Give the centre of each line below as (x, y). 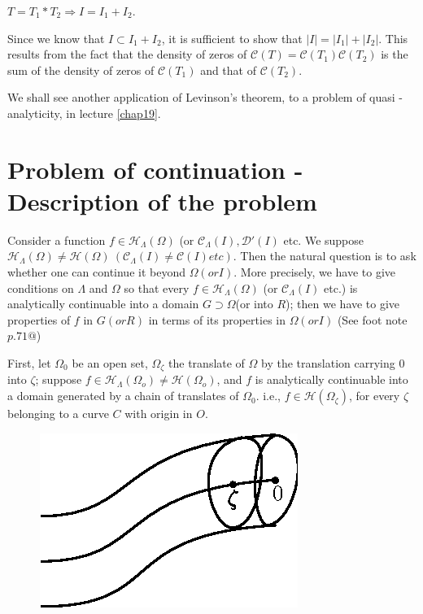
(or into (254, 304)
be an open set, (110, 363)
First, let (29, 363)
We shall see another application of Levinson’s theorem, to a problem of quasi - (205, 97)
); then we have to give (343, 304)
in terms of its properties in (217, 319)
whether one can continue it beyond (96, 272)
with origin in (159, 414)
